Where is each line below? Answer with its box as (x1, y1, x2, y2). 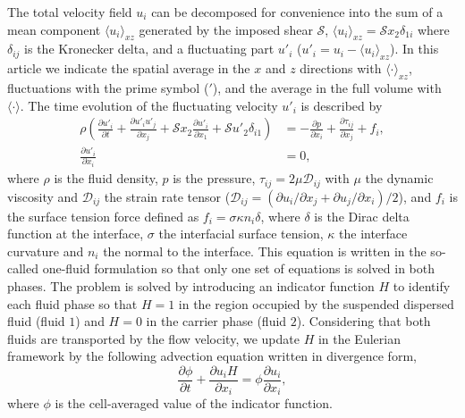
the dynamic (365, 169, 434, 188)
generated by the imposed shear (139, 20, 313, 38)
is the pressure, (173, 169, 256, 188)
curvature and (7, 241, 84, 260)
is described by (300, 96, 383, 114)
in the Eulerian (317, 329, 401, 347)
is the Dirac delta (314, 206, 410, 225)
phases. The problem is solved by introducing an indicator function (7, 276, 375, 295)
